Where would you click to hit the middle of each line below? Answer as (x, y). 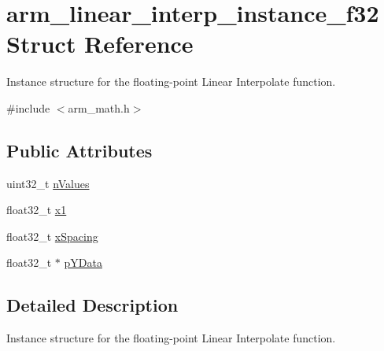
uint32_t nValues (48, 183)
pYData (83, 262)
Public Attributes (79, 150)
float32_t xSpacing (52, 236)
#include (28, 107)
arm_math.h (99, 107)
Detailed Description (92, 305)
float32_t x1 (37, 210)
